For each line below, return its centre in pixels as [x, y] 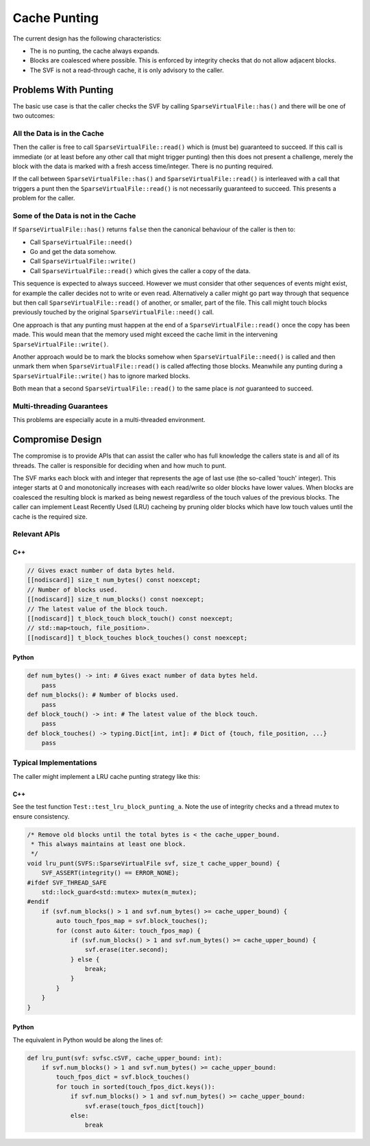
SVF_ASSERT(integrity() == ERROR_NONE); [110, 873]
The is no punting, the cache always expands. [95, 51]
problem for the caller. [44, 198]
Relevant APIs [36, 534]
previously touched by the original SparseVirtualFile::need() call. [113, 312]
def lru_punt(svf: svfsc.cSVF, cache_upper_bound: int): [125, 1058]
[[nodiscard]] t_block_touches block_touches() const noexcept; [137, 638]
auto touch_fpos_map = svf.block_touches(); [132, 921]
